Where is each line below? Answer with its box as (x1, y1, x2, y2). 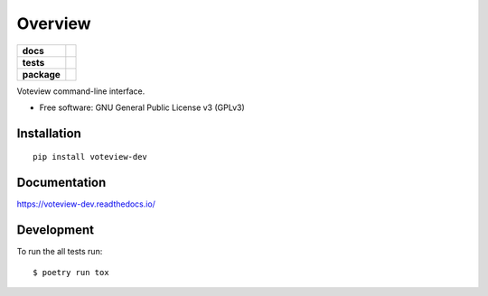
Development (16, 222, 95, 238)
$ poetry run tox (33, 267, 109, 277)
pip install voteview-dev (33, 152, 148, 162)
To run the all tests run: (16, 246, 103, 257)
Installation (16, 125, 81, 141)
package (22, 68, 61, 80)
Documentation (16, 175, 107, 190)
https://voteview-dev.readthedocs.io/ (16, 199, 155, 209)
